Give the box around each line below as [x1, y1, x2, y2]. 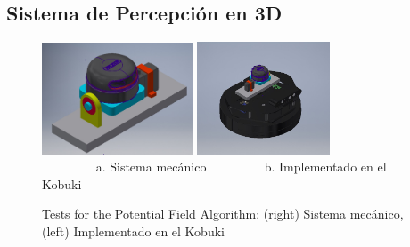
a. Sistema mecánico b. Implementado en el [95, 157, 387, 176]
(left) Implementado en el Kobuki [42, 221, 225, 240]
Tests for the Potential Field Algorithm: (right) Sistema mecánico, [42, 204, 404, 223]
